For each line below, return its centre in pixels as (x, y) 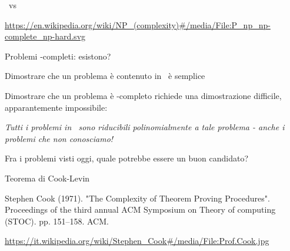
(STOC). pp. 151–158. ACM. (57, 221)
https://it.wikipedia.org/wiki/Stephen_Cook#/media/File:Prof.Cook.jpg (137, 241)
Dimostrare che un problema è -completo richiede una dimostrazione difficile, (143, 95)
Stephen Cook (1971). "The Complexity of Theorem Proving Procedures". (137, 198)
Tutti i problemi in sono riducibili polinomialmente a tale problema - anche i (145, 127)
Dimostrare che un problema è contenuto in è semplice (105, 76)
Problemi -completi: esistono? (58, 56)
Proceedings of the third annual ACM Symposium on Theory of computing (140, 209)
